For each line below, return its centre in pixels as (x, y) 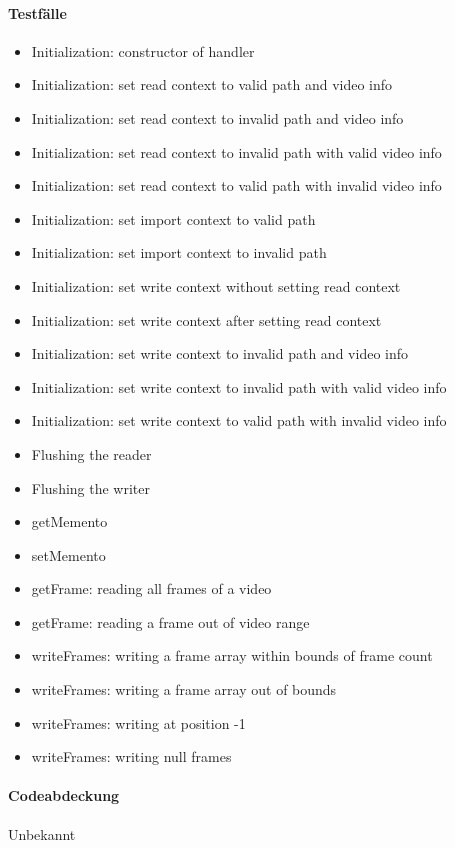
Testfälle (37, 12)
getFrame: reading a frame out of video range (170, 621)
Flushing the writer (90, 487)
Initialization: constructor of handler (143, 50)
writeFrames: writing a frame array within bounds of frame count (232, 655)
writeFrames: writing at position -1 (138, 722)
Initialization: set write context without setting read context (216, 285)
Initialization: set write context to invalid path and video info (220, 353)
